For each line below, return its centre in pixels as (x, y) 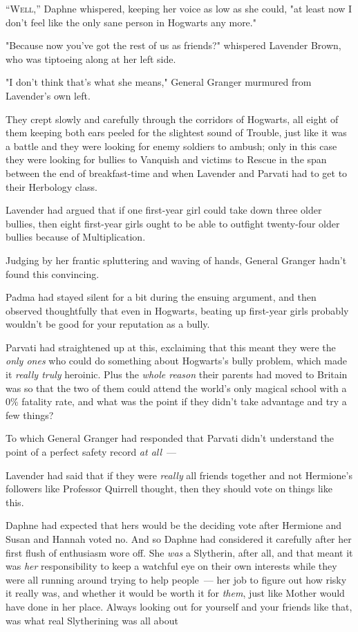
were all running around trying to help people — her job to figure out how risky (176, 579)
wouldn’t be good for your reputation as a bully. (108, 324)
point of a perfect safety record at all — (91, 452)
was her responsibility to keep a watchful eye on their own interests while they (171, 566)
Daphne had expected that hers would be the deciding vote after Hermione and (174, 525)
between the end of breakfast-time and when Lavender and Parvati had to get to (177, 173)
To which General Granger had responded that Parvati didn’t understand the (170, 438)
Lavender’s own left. (48, 95)
